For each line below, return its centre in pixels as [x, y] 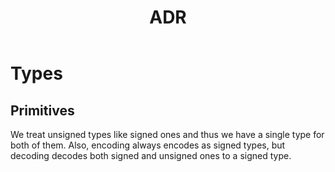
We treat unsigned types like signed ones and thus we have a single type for [167, 134]
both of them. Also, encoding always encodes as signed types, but [148, 145]
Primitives [42, 110]
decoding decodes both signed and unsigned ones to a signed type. [151, 155]
